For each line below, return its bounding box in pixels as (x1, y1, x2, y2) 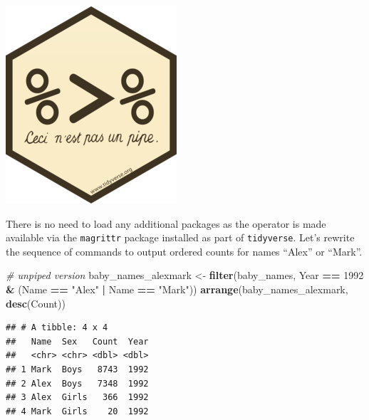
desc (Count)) (6, 295, 66, 310)
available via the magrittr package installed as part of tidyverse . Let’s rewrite (6, 230, 355, 245)
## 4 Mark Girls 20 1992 (6, 406, 149, 416)
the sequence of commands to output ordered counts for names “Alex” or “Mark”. (6, 243, 363, 258)
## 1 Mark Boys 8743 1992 (6, 364, 149, 374)
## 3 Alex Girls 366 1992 (6, 392, 149, 403)
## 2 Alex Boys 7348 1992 (6, 378, 149, 389)
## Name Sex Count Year (6, 336, 149, 347)
